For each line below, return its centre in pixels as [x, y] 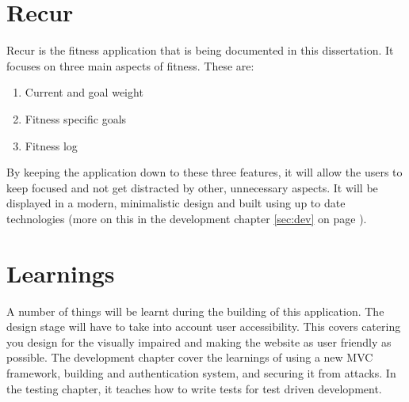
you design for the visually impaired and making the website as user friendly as [199, 341]
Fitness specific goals [76, 118]
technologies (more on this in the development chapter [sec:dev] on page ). [187, 218]
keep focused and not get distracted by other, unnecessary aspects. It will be [192, 187]
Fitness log [51, 145]
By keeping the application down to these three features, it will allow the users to [204, 172]
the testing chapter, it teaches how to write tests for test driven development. [194, 388]
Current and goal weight [84, 92]
